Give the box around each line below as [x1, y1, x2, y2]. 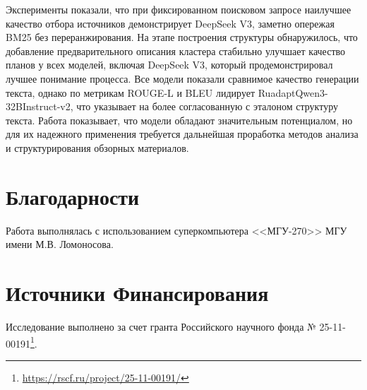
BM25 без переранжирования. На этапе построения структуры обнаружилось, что [6, 30, 358, 45]
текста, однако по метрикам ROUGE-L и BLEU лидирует [6, 85, 255, 100]
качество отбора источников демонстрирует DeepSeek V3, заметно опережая [6, 16, 335, 30]
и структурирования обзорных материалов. [6, 140, 189, 155]
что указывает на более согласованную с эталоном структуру [76, 99, 338, 114]
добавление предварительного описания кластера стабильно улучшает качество [6, 43, 346, 58]
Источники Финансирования [6, 278, 269, 307]
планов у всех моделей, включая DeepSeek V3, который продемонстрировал [6, 57, 333, 72]
